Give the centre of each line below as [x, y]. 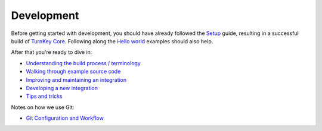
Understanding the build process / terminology [83, 63]
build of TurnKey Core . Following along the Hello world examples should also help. [112, 41]
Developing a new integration [62, 88]
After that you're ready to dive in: [52, 52]
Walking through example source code [73, 72]
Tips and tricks [44, 96]
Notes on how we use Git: [43, 107]
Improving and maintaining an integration [76, 79]
